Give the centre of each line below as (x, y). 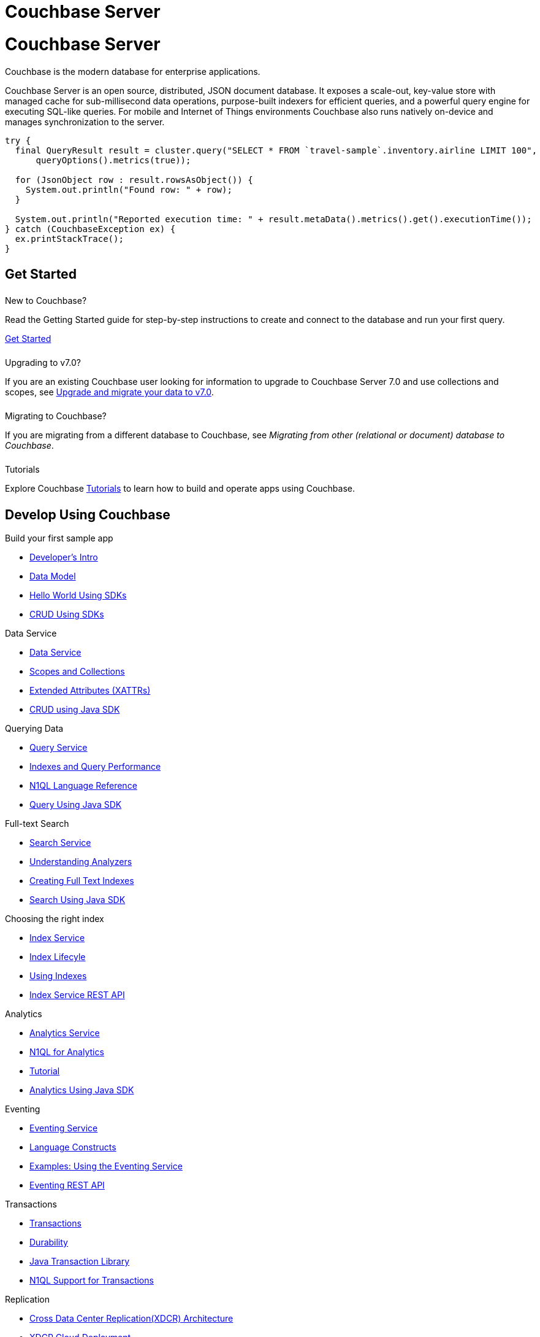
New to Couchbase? (46, 301)
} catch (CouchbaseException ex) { (90, 229)
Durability (49, 1242)
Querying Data (34, 728)
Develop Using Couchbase (88, 514)
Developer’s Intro (64, 557)
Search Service (60, 842)
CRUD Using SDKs (67, 614)
